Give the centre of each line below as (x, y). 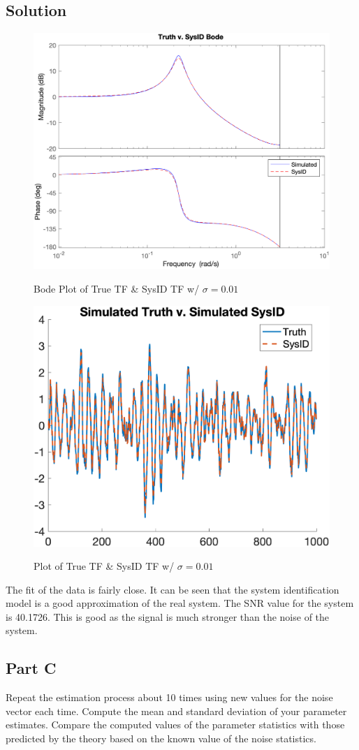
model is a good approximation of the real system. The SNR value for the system (180, 603)
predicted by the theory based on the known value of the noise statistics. (161, 738)
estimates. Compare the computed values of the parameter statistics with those (175, 725)
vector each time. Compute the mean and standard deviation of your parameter (176, 711)
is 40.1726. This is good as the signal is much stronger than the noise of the (168, 616)
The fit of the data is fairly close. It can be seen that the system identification (173, 589)
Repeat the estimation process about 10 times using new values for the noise (169, 697)
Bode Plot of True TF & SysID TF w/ (117, 289)
